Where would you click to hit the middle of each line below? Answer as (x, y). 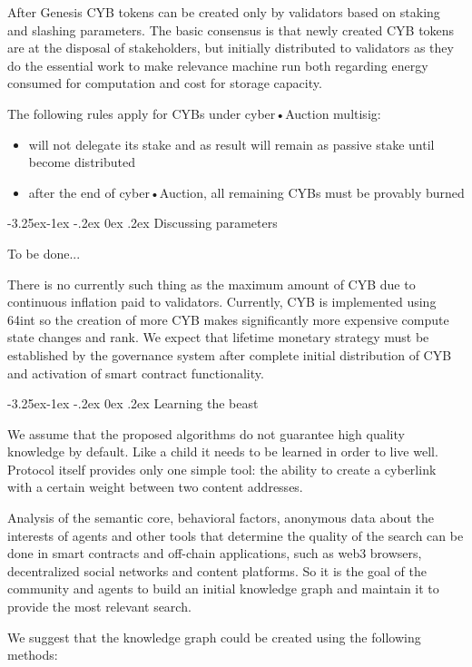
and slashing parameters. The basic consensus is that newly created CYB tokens (231, 29)
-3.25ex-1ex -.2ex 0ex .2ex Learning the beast (133, 403)
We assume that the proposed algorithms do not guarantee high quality (206, 433)
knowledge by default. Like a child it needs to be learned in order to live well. (223, 451)
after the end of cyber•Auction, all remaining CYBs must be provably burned (246, 192)
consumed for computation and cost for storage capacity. (165, 83)
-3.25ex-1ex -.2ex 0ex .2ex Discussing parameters (143, 223)
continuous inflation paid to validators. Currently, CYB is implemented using (222, 302)
